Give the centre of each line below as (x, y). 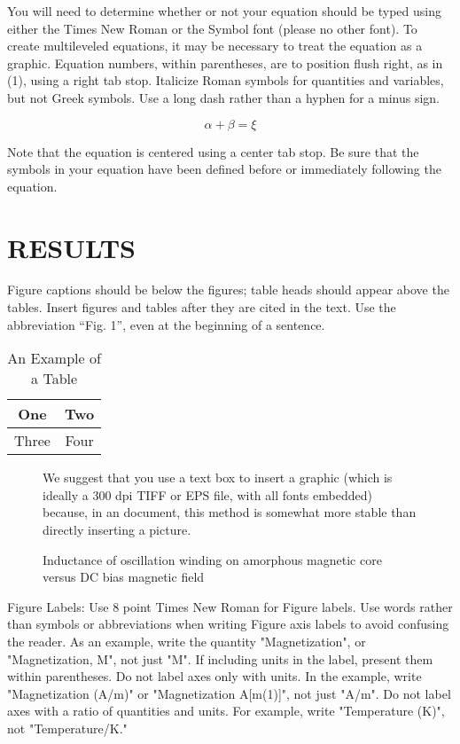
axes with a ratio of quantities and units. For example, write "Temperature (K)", (226, 711)
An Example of (54, 358)
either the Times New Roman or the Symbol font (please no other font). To (212, 28)
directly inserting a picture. (117, 530)
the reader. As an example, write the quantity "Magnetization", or (187, 641)
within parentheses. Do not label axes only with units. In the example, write (214, 676)
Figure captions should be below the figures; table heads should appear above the (228, 290)
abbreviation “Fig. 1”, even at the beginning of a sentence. (166, 324)
